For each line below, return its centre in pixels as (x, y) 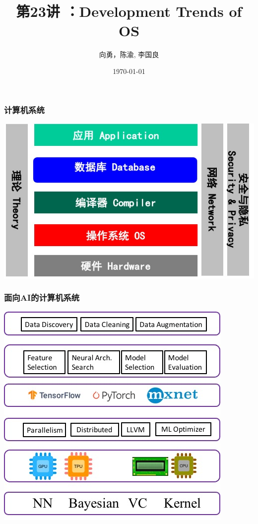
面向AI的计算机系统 (42, 297)
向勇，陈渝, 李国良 (129, 54)
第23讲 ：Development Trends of (129, 11)
